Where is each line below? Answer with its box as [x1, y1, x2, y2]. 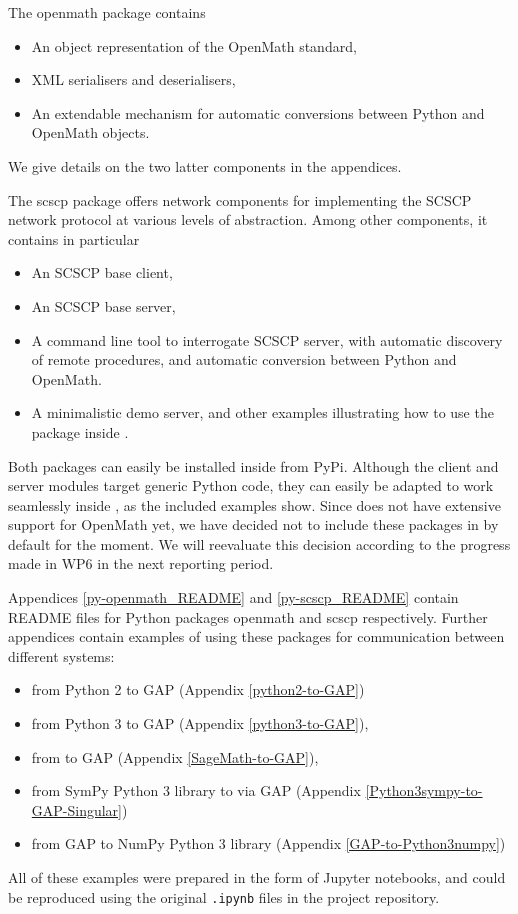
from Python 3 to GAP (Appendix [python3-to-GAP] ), [31, 713, 369, 734]
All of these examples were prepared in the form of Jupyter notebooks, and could [8, 867, 506, 887]
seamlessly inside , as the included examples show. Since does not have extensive [8, 494, 501, 515]
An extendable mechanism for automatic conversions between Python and [31, 102, 485, 123]
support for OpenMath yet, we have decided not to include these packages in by [8, 514, 499, 535]
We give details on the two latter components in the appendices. [8, 155, 402, 176]
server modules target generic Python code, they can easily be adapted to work [8, 475, 494, 496]
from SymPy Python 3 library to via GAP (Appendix [31, 780, 361, 801]
